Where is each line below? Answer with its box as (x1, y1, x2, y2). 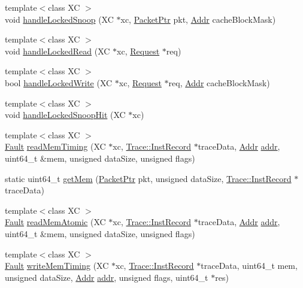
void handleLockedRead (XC (5, 44, 110, 57)
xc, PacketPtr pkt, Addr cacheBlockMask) (120, 13, 276, 25)
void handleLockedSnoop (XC (5, 13, 114, 25)
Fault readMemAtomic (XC (5, 216, 106, 228)
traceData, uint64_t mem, (201, 259, 298, 272)
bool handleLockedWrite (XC (5, 76, 113, 89)
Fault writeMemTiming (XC (5, 259, 109, 272)
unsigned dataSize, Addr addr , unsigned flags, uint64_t (5, 271, 208, 283)
